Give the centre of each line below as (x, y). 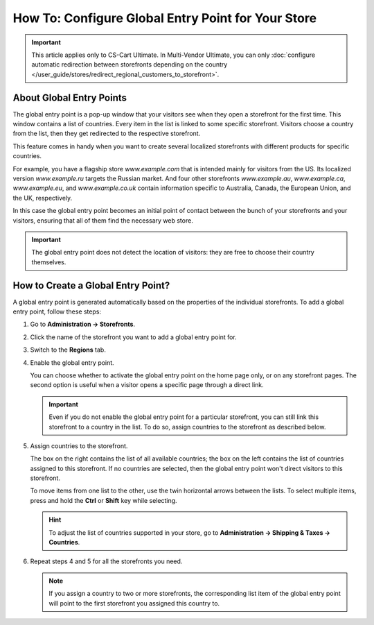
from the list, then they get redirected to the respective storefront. (107, 134)
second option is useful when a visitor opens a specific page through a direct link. (147, 385)
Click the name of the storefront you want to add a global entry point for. (133, 337)
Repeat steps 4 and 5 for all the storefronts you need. (106, 561)
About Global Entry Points (70, 97)
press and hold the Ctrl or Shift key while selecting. (104, 500)
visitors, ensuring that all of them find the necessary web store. (103, 220)
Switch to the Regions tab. (68, 350)
